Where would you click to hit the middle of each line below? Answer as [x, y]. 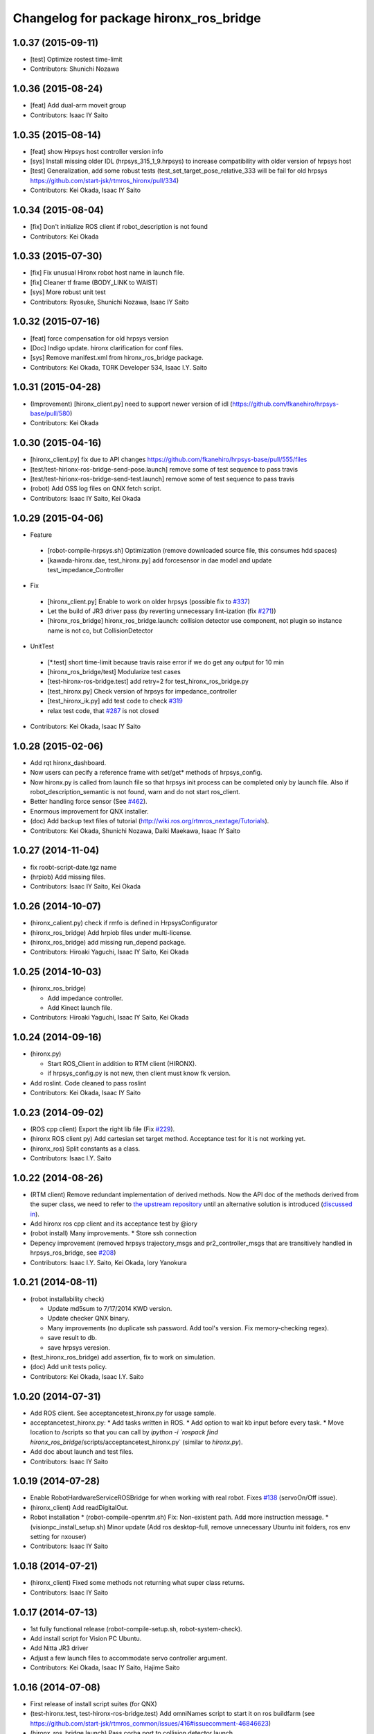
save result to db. [72, 1338]
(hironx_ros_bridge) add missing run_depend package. [108, 942]
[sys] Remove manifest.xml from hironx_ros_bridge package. [117, 358]
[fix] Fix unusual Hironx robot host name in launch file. [107, 273]
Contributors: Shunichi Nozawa [75, 69]
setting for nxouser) [58, 1537]
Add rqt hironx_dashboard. [68, 762]
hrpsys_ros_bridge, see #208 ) [73, 1253]
